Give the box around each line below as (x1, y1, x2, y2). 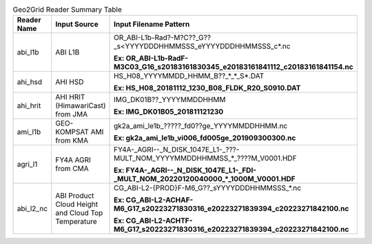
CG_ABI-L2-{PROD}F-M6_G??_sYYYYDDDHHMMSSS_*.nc (114, 183, 302, 193)
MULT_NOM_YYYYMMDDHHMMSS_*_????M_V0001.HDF (114, 154, 297, 163)
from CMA (55, 164, 89, 174)
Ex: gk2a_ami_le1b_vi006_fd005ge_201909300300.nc (114, 133, 296, 143)
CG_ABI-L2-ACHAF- (125, 195, 194, 205)
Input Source (55, 19, 99, 29)
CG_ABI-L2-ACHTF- (125, 216, 193, 225)
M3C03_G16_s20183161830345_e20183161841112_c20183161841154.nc (114, 62, 354, 72)
